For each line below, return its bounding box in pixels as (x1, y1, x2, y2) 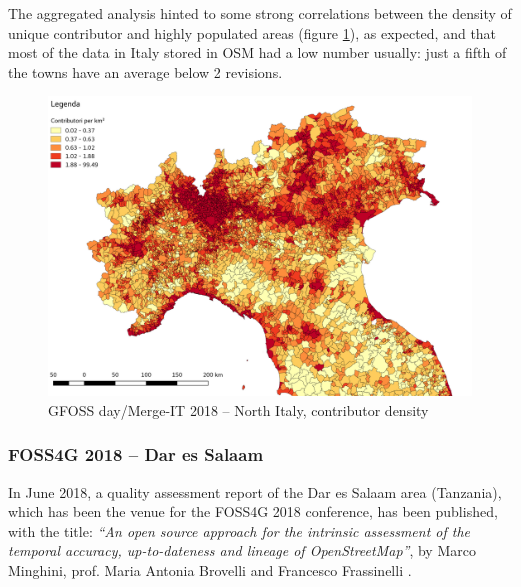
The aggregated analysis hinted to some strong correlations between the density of (8, 3, 512, 23)
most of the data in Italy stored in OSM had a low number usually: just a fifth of (8, 42, 507, 63)
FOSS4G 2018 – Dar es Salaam (8, 442, 264, 467)
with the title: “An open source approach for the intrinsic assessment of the (8, 520, 471, 541)
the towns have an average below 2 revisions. (8, 61, 283, 82)
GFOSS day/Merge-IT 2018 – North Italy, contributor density (48, 399, 429, 420)
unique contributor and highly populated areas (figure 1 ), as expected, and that (8, 22, 497, 43)
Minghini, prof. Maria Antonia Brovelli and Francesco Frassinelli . (8, 559, 412, 580)
